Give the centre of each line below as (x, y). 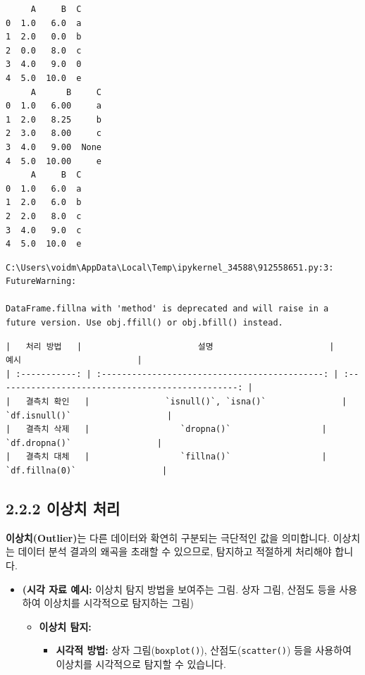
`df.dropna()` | (84, 443)
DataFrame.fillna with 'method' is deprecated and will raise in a (167, 309)
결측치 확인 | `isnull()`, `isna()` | (186, 402)
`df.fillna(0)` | (87, 471)
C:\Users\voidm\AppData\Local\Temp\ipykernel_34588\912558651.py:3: (170, 267)
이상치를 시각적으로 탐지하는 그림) (119, 603)
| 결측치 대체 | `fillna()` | (166, 457)
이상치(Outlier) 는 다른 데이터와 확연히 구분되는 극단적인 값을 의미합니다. (168, 537)
